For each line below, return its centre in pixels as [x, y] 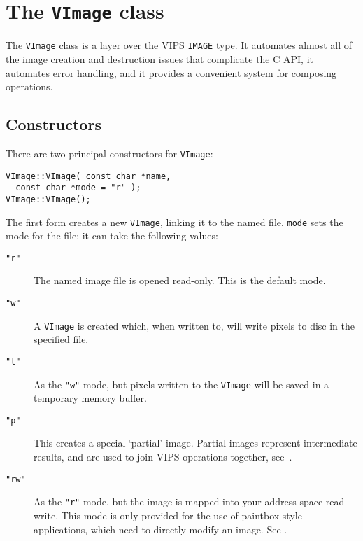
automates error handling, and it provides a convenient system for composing [171, 72]
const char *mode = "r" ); [78, 188]
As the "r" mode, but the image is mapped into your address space [178, 501]
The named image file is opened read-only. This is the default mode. [180, 280]
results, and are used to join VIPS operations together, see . [163, 457]
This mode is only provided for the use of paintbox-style [181, 515]
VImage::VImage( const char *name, [88, 176]
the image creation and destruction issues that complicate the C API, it [159, 58]
